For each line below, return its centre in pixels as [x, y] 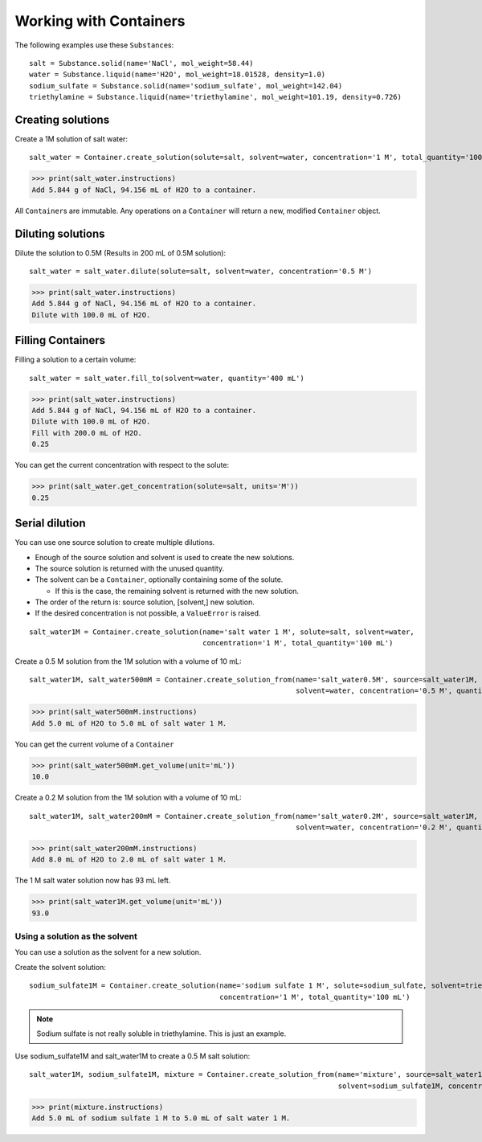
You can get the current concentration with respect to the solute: [122, 465]
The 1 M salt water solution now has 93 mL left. [93, 881]
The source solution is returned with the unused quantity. [130, 568]
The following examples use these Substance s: [94, 45]
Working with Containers [100, 21]
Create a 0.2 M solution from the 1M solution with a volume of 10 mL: [129, 798]
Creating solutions [62, 119]
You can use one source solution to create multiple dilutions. [115, 542]
